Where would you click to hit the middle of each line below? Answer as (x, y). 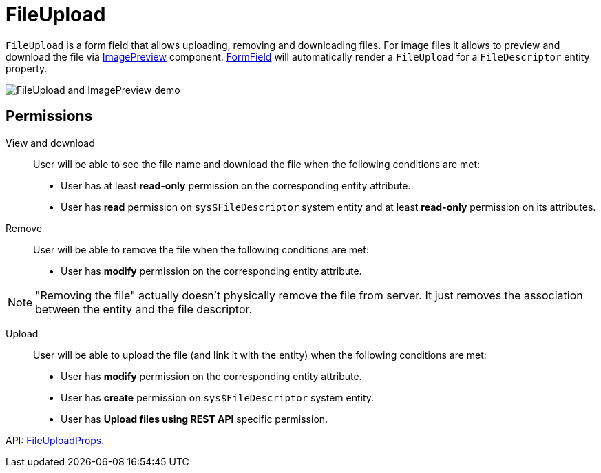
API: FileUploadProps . (55, 440)
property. (27, 68)
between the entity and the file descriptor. (144, 309)
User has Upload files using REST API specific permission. (194, 419)
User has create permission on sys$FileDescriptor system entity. (218, 397)
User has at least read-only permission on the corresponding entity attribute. (236, 185)
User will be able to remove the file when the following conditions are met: (201, 249)
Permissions (49, 116)
